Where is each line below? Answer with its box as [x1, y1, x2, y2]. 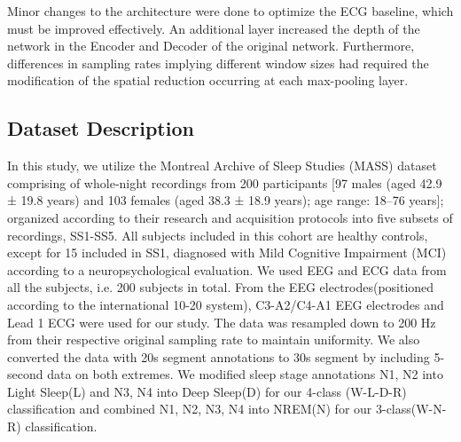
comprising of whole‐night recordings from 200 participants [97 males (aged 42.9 [7, 173, 442, 192]
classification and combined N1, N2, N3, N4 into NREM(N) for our [7, 399, 372, 418]
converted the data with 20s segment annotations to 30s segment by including [7, 347, 430, 366]
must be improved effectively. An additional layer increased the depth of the [7, 19, 420, 37]
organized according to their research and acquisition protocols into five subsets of [7, 208, 453, 226]
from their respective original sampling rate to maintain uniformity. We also [7, 330, 420, 349]
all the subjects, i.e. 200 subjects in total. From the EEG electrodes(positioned [7, 278, 434, 296]
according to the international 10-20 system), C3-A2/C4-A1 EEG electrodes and [7, 295, 444, 313]
